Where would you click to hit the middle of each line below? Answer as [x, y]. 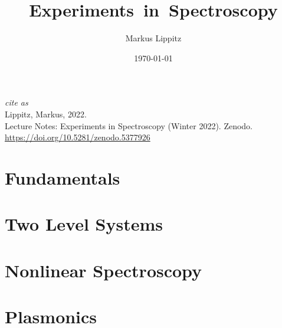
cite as [17, 102]
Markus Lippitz [153, 38]
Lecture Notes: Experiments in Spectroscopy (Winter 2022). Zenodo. [129, 125]
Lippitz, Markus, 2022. [46, 114]
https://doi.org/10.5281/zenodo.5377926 [78, 137]
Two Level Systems [84, 224]
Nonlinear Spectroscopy [104, 270]
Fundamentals [63, 177]
